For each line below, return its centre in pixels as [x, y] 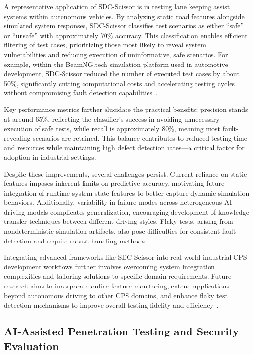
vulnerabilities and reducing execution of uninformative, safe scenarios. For [116, 54]
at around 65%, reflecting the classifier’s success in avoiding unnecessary [112, 119]
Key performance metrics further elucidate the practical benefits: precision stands [126, 109]
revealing [17, 138]
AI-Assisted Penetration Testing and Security [122, 331]
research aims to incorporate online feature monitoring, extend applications [116, 286]
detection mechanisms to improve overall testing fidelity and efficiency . [111, 305]
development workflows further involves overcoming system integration [109, 266]
